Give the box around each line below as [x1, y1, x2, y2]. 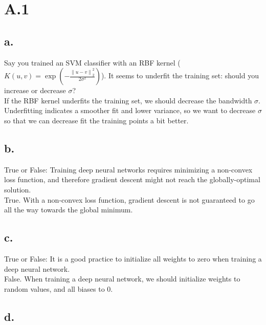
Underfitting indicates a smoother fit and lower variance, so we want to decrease [4, 105, 256, 116]
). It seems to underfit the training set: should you [101, 70, 259, 81]
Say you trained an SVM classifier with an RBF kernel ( [4, 57, 181, 68]
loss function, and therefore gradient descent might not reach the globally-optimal [4, 174, 260, 185]
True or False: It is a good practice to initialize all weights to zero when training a [4, 253, 262, 264]
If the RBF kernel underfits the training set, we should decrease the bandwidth [4, 95, 252, 105]
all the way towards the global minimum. [4, 204, 133, 215]
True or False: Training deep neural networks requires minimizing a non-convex [4, 164, 253, 175]
